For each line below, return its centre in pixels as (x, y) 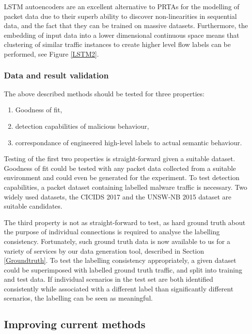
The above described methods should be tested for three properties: (104, 93)
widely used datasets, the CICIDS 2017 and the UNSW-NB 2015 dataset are (118, 196)
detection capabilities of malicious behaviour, (82, 126)
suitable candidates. (33, 206)
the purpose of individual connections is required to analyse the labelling (112, 232)
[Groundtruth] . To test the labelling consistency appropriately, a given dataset (120, 260)
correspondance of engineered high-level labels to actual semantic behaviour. (129, 142)
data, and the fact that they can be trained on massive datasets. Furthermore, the (126, 25)
